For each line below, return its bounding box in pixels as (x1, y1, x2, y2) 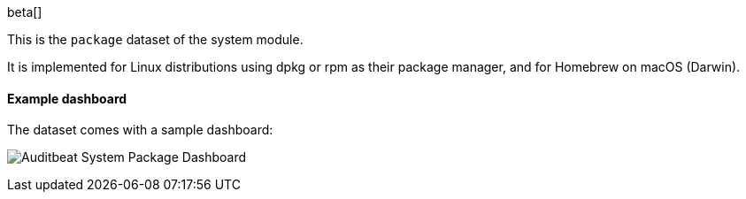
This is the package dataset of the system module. (7, 32, 304, 47)
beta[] (7, 4, 42, 19)
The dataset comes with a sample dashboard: (7, 122, 273, 138)
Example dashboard (7, 90, 127, 106)
